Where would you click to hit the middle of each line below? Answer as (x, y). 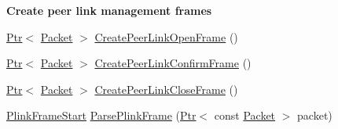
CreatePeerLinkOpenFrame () (166, 36)
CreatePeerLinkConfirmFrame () (173, 63)
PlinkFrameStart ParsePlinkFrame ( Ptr (101, 115)
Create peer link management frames (109, 10)
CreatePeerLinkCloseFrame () (166, 89)
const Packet (245, 115)
